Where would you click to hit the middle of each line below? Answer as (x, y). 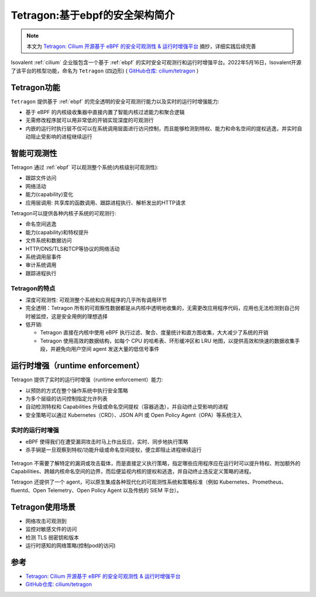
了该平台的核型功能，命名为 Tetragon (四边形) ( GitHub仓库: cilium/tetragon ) (105, 71)
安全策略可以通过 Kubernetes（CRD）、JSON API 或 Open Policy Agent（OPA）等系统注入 (134, 415)
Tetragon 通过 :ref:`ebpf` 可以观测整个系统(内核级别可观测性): (85, 167)
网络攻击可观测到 (46, 521)
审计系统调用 (41, 265)
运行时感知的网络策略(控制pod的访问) (71, 545)
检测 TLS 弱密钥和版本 (52, 537)
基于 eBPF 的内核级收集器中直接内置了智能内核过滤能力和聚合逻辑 (105, 112)
